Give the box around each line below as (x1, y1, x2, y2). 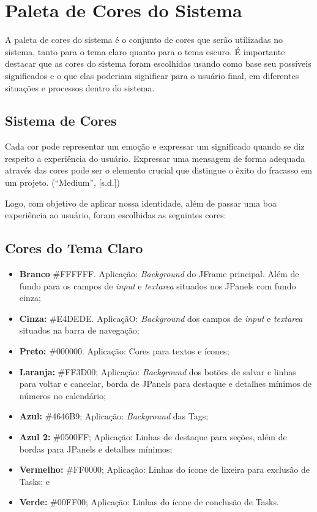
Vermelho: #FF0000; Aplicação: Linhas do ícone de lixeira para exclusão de (19, 463, 310, 476)
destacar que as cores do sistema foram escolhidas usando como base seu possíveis (5, 57, 311, 70)
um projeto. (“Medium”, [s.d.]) (5, 176, 120, 189)
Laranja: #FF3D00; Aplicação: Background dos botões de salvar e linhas (19, 365, 296, 378)
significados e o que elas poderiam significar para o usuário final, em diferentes (5, 69, 299, 82)
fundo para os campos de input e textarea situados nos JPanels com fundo (19, 279, 296, 292)
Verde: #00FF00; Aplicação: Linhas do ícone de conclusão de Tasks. (19, 495, 279, 508)
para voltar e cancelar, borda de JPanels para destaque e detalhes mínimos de (19, 377, 312, 390)
